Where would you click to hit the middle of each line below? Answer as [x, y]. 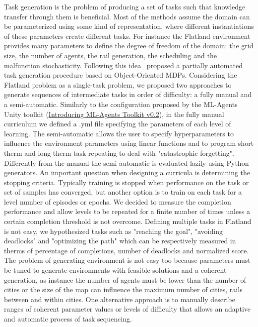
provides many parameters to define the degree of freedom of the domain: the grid [129, 46]
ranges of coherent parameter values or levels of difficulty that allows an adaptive [128, 309]
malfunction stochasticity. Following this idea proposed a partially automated [123, 65]
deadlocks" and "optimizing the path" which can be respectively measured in [120, 241]
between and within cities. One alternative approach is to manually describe [120, 299]
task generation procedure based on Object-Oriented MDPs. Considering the [121, 75]
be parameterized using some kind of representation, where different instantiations [129, 26]
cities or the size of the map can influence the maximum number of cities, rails [123, 289]
